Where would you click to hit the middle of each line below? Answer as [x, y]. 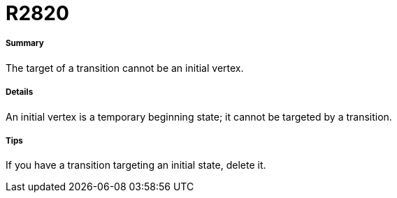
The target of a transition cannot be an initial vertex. [125, 68]
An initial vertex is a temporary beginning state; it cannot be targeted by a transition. [199, 116]
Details [20, 92]
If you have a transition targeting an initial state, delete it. [136, 165]
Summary [25, 44]
